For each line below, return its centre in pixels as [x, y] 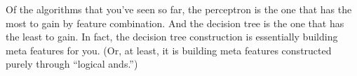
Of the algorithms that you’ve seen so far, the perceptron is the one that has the [179, 9]
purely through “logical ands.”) [72, 64]
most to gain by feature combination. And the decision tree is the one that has [175, 23]
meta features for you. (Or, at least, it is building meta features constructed [169, 50]
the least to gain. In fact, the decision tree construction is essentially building [172, 37]
